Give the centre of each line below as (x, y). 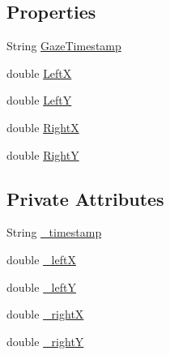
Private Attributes (85, 198)
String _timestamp (54, 232)
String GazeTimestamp (64, 46)
